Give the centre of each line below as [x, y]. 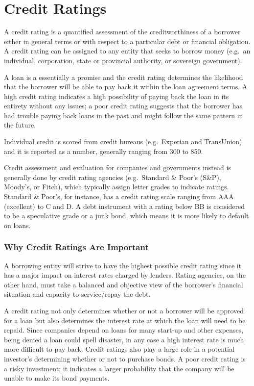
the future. [20, 125]
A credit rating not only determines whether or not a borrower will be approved [124, 310]
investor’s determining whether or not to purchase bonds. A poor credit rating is [125, 358]
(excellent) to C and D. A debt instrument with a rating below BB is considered [125, 206]
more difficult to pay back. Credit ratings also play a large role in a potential [119, 349]
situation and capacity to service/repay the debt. [77, 294]
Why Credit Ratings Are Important [76, 247]
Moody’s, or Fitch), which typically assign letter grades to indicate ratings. [116, 187]
